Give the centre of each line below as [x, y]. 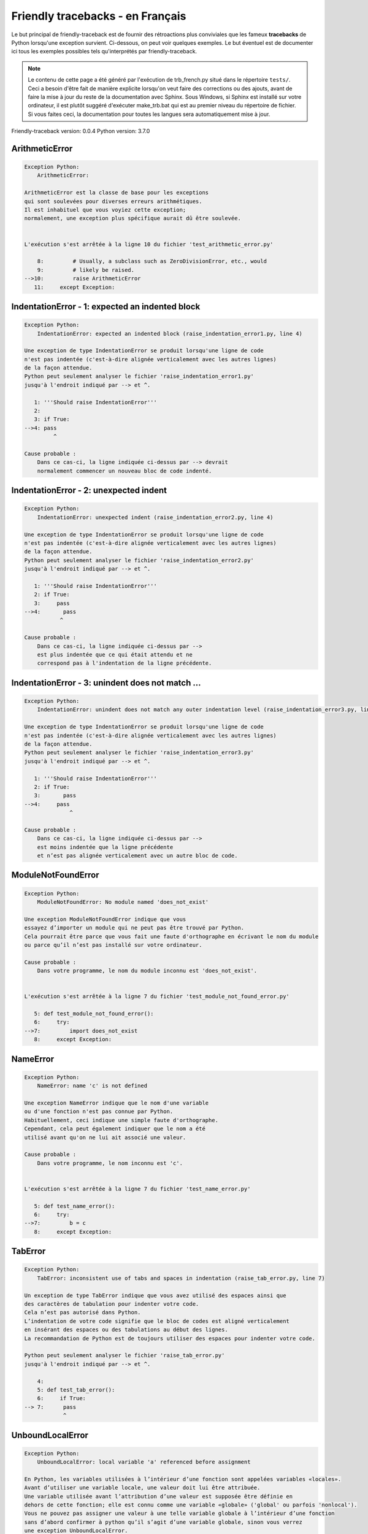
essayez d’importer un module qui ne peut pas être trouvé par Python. [134, 928]
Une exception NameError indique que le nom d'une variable [117, 1103]
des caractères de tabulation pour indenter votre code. [112, 1304]
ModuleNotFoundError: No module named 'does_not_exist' [123, 902]
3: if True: [52, 419]
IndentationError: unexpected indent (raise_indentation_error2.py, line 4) [155, 517]
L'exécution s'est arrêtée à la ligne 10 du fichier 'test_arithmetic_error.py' [149, 244]
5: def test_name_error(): [75, 1206]
